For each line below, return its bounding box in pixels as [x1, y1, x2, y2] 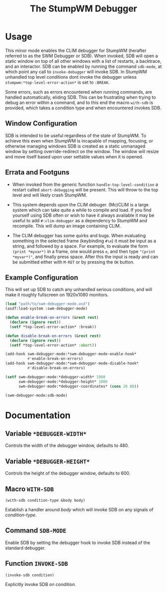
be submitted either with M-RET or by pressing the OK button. [12, 259, 135, 265]
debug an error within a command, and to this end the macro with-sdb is [5, 99, 153, 105]
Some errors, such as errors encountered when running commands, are [5, 89, 153, 95]
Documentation [5, 410, 71, 421]
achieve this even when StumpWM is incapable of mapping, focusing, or [5, 138, 153, 144]
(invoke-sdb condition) [5, 573, 55, 578]
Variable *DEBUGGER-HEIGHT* [5, 457, 90, 465]
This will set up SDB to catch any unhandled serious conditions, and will [5, 287, 153, 293]
